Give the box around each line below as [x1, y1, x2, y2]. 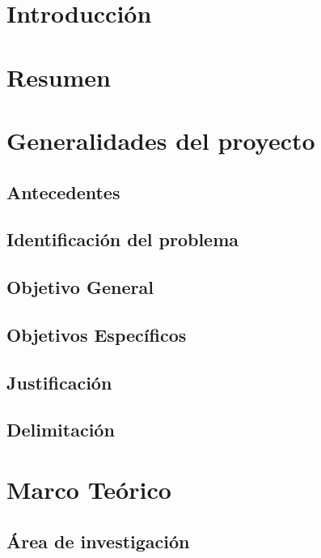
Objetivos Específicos [6, 322, 187, 347]
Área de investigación [6, 528, 190, 553]
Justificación [6, 369, 112, 394]
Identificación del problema [6, 227, 239, 252]
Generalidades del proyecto [6, 123, 315, 156]
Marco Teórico [6, 473, 171, 505]
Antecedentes [6, 179, 120, 204]
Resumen [6, 60, 111, 93]
